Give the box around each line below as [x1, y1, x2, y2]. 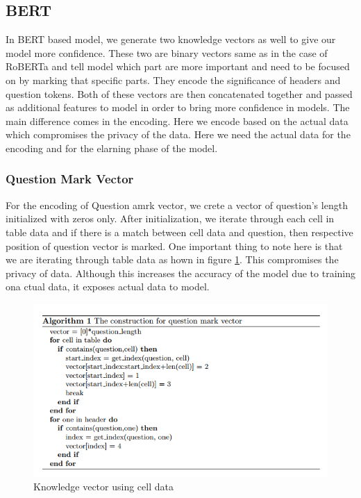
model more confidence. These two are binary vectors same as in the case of [6, 45, 328, 60]
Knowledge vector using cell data [33, 479, 174, 494]
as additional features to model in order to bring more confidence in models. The [6, 100, 350, 115]
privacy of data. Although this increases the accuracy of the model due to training [6, 265, 356, 280]
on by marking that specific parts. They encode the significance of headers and [6, 72, 341, 87]
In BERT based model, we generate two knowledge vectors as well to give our [6, 32, 336, 47]
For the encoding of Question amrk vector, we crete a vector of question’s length [6, 197, 348, 212]
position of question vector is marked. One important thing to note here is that [6, 238, 343, 253]
